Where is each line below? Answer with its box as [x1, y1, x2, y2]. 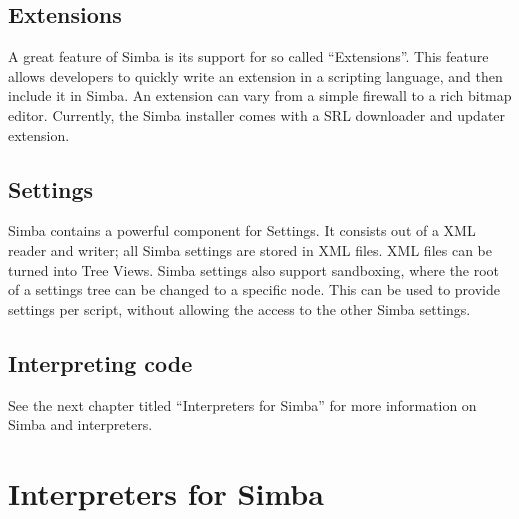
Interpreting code [8, 347, 193, 378]
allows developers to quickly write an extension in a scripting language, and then [8, 65, 503, 86]
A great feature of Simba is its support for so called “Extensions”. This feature [8, 46, 489, 67]
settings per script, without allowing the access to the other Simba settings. [8, 298, 471, 319]
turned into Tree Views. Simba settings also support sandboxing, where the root [8, 259, 500, 280]
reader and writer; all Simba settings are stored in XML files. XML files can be [8, 239, 492, 260]
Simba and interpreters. [8, 414, 153, 435]
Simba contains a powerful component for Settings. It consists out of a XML [8, 220, 476, 241]
